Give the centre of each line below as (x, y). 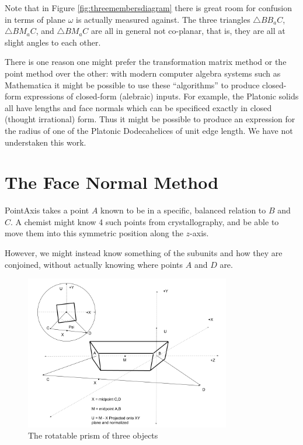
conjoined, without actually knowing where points (94, 264)
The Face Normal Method (112, 182)
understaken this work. (46, 142)
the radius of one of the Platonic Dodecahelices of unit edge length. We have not (149, 130)
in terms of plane (35, 19)
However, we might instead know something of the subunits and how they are (144, 253)
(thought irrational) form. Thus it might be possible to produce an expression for (150, 119)
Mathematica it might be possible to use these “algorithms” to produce (132, 84)
